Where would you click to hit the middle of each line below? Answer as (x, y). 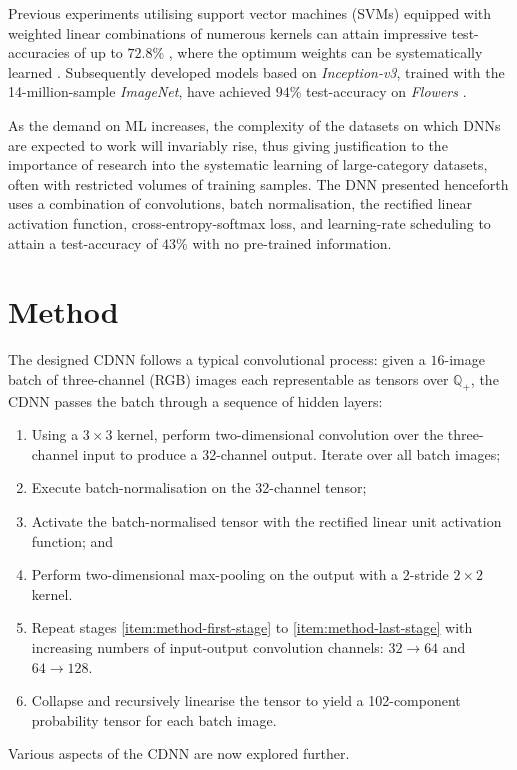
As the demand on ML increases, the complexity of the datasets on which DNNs (254, 124)
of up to (98, 52)
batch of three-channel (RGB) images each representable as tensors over (228, 378)
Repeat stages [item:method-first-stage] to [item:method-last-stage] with (252, 627)
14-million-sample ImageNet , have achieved (140, 91)
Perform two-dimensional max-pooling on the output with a (215, 574)
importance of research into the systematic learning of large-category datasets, (248, 164)
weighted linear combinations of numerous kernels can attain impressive (227, 32)
